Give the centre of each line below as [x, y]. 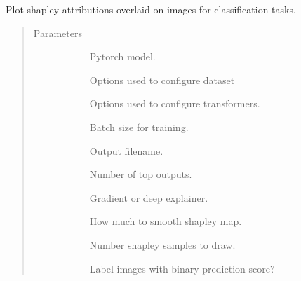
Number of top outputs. [141, 174]
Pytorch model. [122, 56]
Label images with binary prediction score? [182, 268]
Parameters [58, 33]
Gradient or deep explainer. [149, 197]
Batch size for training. [139, 126]
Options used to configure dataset [162, 80]
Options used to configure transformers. [175, 103]
